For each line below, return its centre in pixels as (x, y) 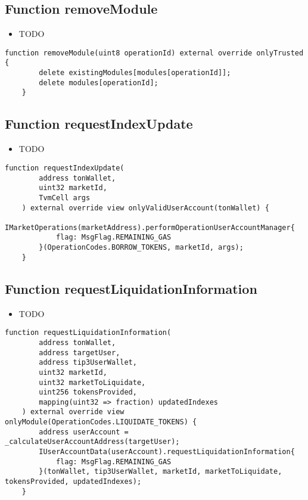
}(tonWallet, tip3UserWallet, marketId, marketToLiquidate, (161, 472)
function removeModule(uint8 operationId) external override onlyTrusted (154, 53)
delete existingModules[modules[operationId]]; (135, 73)
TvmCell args (65, 198)
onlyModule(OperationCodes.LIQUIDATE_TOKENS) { (101, 422)
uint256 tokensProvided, (88, 392)
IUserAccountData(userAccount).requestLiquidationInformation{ (167, 452)
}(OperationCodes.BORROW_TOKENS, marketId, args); (141, 248)
